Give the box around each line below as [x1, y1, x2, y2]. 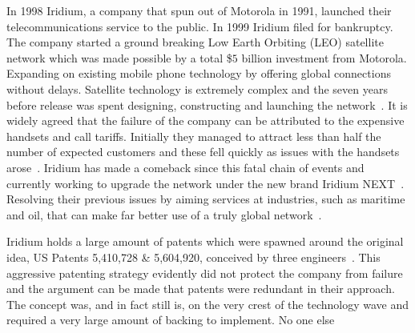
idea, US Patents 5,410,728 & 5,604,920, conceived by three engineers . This [6, 248, 381, 265]
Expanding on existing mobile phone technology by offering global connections [6, 65, 391, 82]
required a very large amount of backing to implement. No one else [6, 311, 335, 328]
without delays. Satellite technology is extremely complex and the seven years [6, 80, 388, 97]
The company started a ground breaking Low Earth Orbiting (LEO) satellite [6, 34, 384, 50]
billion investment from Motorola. [241, 49, 407, 66]
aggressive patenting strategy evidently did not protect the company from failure [6, 264, 403, 281]
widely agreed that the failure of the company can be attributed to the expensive [6, 112, 405, 129]
